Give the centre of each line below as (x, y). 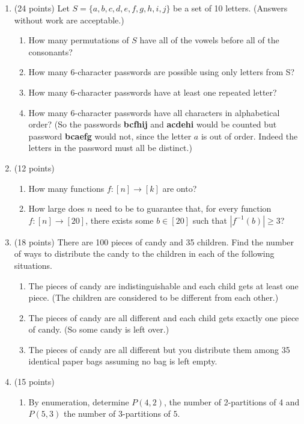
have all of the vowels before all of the (209, 40)
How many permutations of (79, 40)
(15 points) (34, 382)
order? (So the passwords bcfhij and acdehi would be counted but (153, 124)
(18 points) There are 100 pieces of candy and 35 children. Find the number (154, 241)
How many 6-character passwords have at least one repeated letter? (153, 92)
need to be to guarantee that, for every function (183, 208)
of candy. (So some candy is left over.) (99, 329)
